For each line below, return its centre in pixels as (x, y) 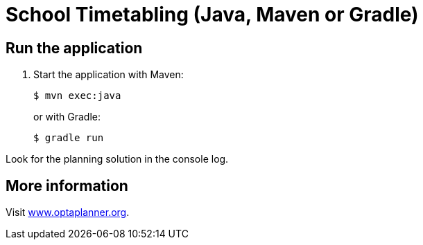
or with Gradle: (67, 117)
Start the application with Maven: (109, 75)
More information (67, 185)
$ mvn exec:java (77, 96)
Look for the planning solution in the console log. (117, 159)
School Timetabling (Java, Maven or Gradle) (212, 15)
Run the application (74, 48)
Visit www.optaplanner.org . (68, 212)
